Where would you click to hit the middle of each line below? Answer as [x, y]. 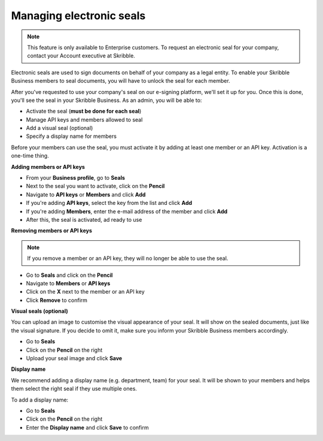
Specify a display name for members [71, 136]
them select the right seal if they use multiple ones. [74, 389]
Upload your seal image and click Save [74, 358]
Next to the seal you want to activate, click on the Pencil [95, 186]
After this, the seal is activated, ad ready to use [84, 219]
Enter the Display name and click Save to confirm [87, 427]
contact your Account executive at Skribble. [81, 56]
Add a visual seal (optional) [60, 128]
